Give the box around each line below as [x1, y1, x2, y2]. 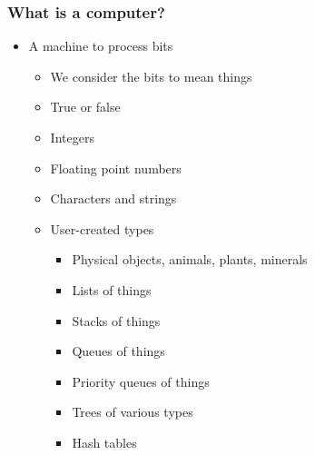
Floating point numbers [50, 158, 182, 177]
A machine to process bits [28, 36, 173, 55]
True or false [50, 97, 121, 116]
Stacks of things [72, 311, 161, 330]
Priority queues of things [72, 371, 210, 391]
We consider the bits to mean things [50, 66, 252, 85]
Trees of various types [72, 402, 193, 421]
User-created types [50, 219, 154, 238]
